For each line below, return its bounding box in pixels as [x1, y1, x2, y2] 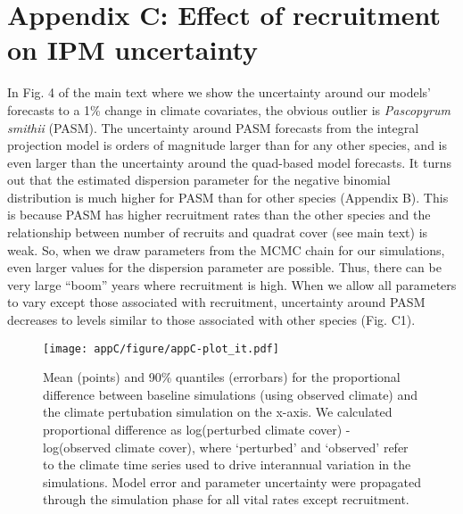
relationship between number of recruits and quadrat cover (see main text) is [7, 223, 428, 242]
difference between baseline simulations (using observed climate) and [43, 385, 418, 403]
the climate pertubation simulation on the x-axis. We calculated [43, 402, 393, 421]
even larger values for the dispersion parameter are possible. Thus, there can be [7, 258, 442, 277]
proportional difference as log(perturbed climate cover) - [43, 420, 351, 439]
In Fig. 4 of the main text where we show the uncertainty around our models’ [7, 83, 431, 102]
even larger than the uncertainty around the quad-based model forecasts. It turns [7, 153, 451, 171]
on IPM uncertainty [7, 31, 259, 68]
